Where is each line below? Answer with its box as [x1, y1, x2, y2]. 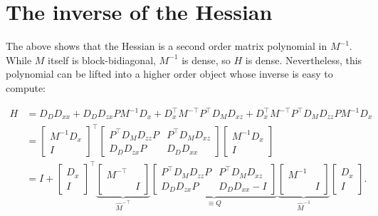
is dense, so [182, 52, 231, 67]
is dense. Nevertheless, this [245, 52, 362, 67]
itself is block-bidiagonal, [48, 52, 156, 67]
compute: [6, 80, 46, 95]
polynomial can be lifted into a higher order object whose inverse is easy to [6, 66, 333, 81]
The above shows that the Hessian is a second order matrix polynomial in [6, 38, 327, 53]
